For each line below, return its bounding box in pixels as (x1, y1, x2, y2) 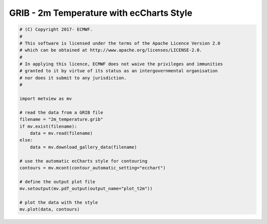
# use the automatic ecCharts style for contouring (19, 158, 148, 164)
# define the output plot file (19, 179, 96, 184)
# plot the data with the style (19, 199, 98, 205)
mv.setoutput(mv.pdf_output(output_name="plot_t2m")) (19, 186, 153, 191)
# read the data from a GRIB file (19, 109, 103, 115)
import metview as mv (19, 96, 72, 101)
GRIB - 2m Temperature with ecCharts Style (9, 7, 193, 18)
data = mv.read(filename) (30, 131, 93, 136)
